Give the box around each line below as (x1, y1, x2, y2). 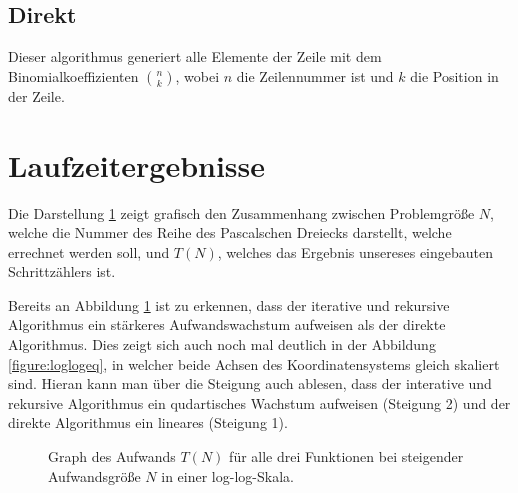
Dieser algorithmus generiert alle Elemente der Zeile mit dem (8, 46, 382, 67)
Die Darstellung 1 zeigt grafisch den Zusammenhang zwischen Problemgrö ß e (8, 202, 475, 223)
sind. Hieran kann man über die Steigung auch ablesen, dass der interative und (8, 373, 492, 394)
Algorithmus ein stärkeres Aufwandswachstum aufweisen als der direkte (8, 314, 446, 335)
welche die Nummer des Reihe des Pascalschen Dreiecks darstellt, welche (8, 222, 452, 243)
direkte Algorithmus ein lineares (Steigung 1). (8, 412, 288, 433)
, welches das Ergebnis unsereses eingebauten (217, 241, 494, 262)
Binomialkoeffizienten (8, 65, 139, 86)
